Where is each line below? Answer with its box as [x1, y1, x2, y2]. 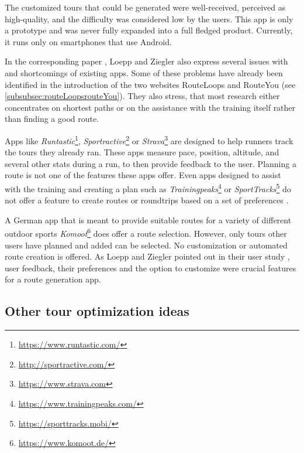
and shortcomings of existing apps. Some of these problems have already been [5, 66, 283, 79]
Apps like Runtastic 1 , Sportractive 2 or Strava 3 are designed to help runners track [5, 132, 293, 147]
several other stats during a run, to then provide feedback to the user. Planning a [5, 157, 296, 169]
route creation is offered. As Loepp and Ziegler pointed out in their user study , [5, 250, 290, 263]
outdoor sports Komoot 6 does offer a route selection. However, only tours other [5, 226, 287, 240]
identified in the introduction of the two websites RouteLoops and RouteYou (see [5, 78, 296, 90]
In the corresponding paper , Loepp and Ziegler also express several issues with [5, 55, 288, 67]
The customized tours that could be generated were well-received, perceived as [5, 1, 286, 13]
